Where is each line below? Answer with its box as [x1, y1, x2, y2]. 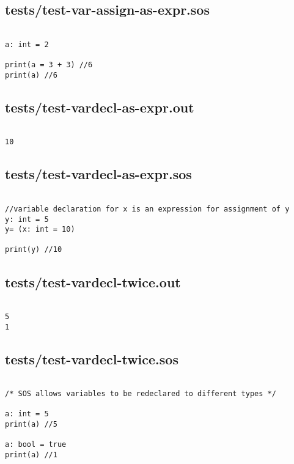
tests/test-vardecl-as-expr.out [5, 97, 194, 116]
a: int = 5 [5, 410, 49, 419]
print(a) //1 [5, 451, 57, 460]
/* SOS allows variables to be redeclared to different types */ [5, 389, 276, 399]
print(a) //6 [5, 70, 57, 79]
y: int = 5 [5, 215, 49, 224]
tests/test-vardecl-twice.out [5, 272, 181, 291]
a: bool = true [5, 440, 67, 449]
